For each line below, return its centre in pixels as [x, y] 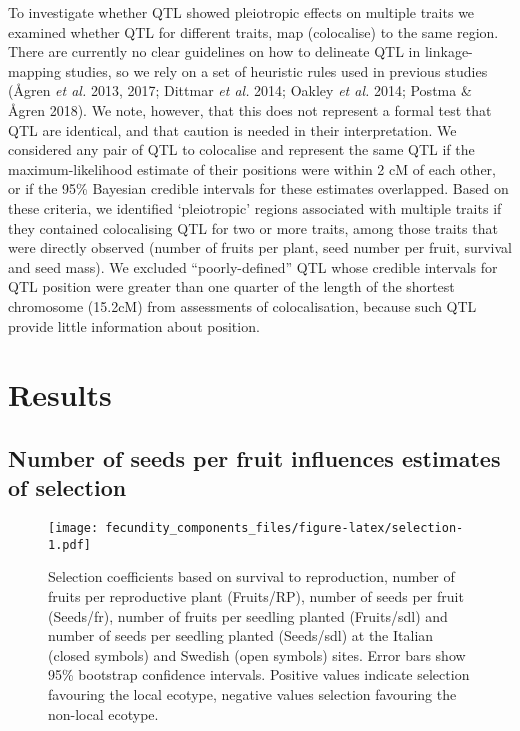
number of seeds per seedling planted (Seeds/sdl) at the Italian [241, 635]
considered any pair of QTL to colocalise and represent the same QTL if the [241, 149]
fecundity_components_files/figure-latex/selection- [284, 528]
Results [60, 394]
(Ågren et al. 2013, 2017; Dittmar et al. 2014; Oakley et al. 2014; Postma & [240, 90]
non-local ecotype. [103, 713]
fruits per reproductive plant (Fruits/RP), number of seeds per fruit [256, 595]
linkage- [448, 51]
